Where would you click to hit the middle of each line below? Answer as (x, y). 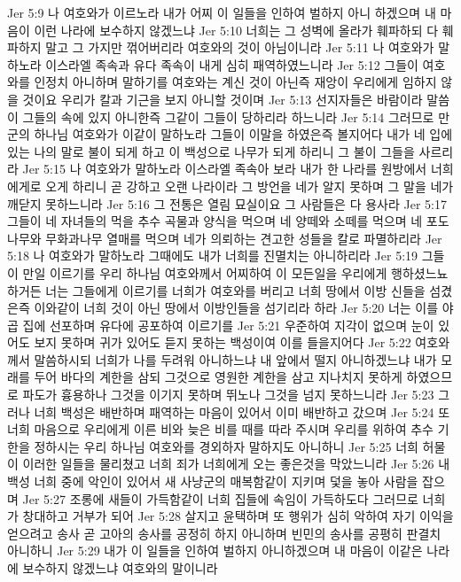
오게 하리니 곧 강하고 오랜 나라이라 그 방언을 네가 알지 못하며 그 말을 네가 (250, 186)
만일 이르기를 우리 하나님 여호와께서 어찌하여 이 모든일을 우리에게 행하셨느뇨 (235, 272)
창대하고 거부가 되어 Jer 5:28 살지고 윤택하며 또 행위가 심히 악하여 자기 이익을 (238, 516)
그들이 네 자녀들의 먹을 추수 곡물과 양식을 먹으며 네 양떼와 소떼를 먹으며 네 (215, 221)
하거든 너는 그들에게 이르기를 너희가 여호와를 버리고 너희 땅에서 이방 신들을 (216, 290)
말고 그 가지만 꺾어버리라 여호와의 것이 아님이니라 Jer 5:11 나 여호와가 (240, 47)
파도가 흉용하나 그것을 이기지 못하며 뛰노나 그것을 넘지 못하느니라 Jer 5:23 (228, 395)
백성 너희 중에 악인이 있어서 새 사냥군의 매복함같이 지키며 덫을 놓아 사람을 (213, 481)
